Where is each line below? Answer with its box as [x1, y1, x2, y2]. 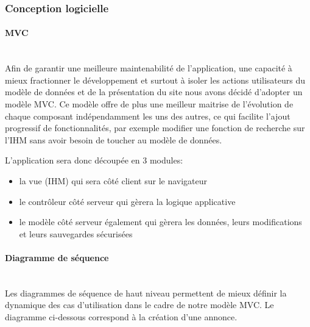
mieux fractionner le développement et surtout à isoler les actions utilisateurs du [5, 73, 305, 86]
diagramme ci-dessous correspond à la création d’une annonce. [5, 310, 238, 323]
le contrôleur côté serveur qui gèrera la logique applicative [19, 195, 236, 207]
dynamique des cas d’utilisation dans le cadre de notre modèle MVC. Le [5, 298, 274, 311]
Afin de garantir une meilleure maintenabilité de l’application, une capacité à [5, 62, 292, 74]
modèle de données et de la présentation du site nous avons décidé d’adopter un [5, 85, 303, 98]
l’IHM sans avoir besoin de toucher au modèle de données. [5, 133, 222, 146]
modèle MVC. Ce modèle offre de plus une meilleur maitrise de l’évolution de [5, 98, 294, 110]
